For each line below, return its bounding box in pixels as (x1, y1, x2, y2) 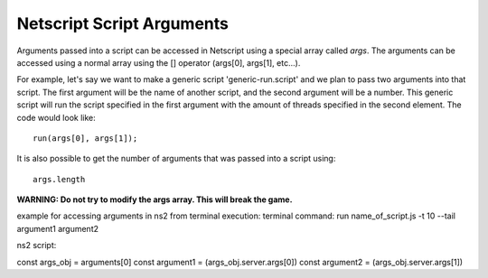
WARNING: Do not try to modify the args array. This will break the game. (16, 194, 293, 205)
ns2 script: (16, 240, 57, 251)
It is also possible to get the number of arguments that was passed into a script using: (16, 153, 336, 164)
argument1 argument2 (16, 223, 99, 234)
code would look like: (16, 112, 96, 123)
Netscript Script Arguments (16, 14, 230, 33)
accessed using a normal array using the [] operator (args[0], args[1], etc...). (16, 57, 301, 68)
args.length (33, 174, 86, 184)
